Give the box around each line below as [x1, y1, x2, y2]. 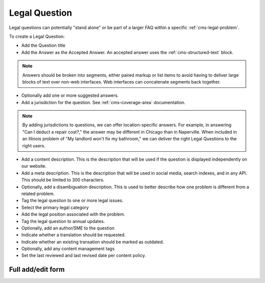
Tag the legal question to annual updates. [21, 218, 105, 224]
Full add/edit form [9, 265, 65, 274]
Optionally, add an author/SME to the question [21, 225, 115, 231]
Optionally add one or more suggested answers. [21, 92, 119, 98]
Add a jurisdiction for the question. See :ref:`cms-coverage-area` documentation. [21, 99, 186, 105]
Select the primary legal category [21, 204, 89, 210]
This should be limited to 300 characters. [21, 177, 105, 183]
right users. [22, 142, 46, 148]
